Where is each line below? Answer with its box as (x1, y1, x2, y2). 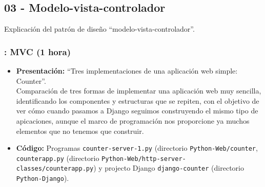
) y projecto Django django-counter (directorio (93, 162, 244, 173)
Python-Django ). (16, 173, 69, 183)
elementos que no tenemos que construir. (16, 125, 144, 136)
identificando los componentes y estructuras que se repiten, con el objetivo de (16, 95, 259, 106)
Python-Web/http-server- (101, 155, 186, 162)
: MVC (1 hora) (4, 45, 71, 58)
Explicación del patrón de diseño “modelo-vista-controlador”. (4, 24, 195, 34)
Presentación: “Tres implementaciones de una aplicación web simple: (16, 65, 238, 76)
